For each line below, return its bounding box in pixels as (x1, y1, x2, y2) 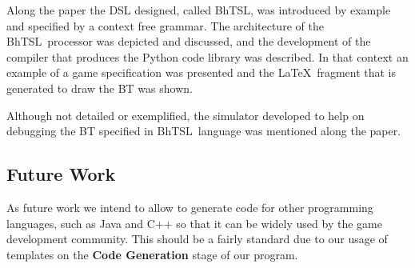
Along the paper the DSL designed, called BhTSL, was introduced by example (6, 2, 391, 18)
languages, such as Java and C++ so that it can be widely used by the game (6, 214, 382, 231)
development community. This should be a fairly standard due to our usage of (6, 230, 388, 247)
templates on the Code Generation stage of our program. (6, 246, 298, 262)
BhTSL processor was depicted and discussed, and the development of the (6, 33, 371, 50)
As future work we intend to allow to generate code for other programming (6, 198, 373, 215)
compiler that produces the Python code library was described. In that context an (6, 48, 409, 65)
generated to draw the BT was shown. (6, 79, 193, 96)
